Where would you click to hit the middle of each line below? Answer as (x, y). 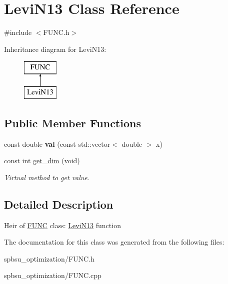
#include (18, 32)
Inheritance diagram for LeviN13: (55, 49)
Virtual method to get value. (47, 177)
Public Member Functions (72, 123)
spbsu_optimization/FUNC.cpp (53, 275)
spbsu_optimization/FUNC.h (49, 258)
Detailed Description (59, 204)
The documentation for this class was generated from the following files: (114, 242)
